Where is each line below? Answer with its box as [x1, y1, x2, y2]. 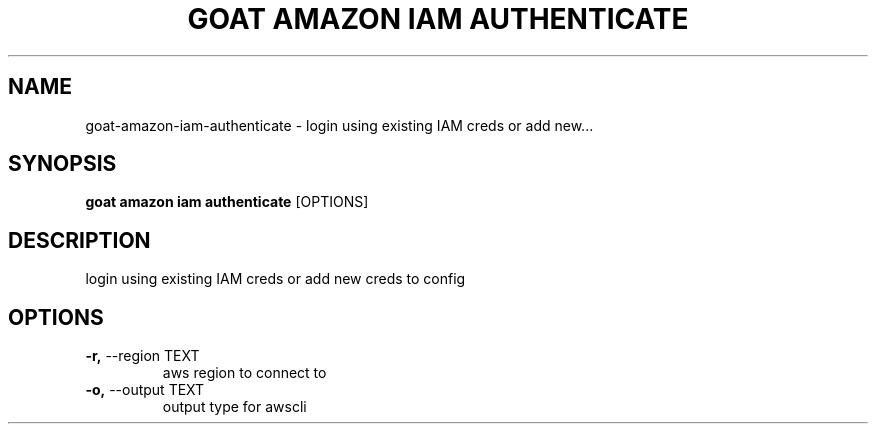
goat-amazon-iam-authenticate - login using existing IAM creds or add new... [85, 116, 594, 134]
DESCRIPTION [8, 227, 151, 253]
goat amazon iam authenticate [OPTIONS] [85, 193, 369, 211]
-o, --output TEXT [85, 381, 205, 399]
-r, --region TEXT [85, 347, 200, 365]
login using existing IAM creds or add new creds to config [85, 270, 466, 288]
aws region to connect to [162, 364, 327, 382]
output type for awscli [162, 398, 307, 416]
